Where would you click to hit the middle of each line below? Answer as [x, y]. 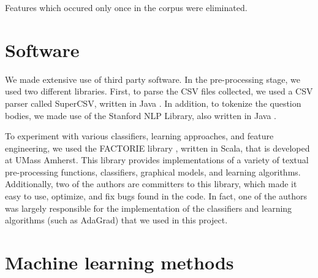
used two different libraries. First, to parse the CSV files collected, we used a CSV [159, 91]
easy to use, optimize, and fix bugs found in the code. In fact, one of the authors [156, 196]
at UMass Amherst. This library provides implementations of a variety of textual [157, 160]
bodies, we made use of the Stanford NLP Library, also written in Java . [141, 115]
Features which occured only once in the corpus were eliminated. [126, 7]
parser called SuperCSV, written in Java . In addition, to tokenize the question [153, 103]
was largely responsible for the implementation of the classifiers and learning [149, 208]
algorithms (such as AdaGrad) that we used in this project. [116, 220]
